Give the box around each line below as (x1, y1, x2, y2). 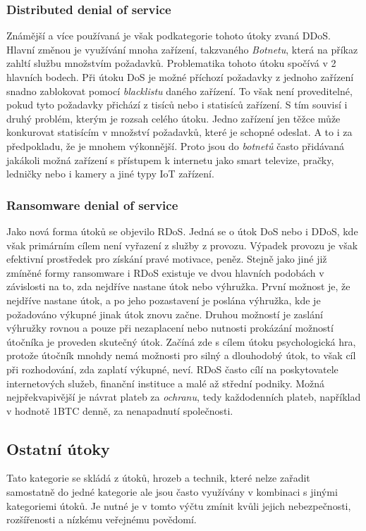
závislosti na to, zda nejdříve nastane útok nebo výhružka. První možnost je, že (6, 279, 350, 294)
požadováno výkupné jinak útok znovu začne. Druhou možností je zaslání (6, 306, 323, 321)
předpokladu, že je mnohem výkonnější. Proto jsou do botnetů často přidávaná (6, 138, 344, 153)
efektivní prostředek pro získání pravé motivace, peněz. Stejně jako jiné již (6, 251, 327, 266)
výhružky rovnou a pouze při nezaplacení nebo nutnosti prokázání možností (6, 320, 334, 335)
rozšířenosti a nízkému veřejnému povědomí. (6, 512, 197, 527)
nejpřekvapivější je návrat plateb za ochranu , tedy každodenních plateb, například (6, 389, 361, 404)
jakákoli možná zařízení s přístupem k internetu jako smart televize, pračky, (6, 152, 334, 167)
